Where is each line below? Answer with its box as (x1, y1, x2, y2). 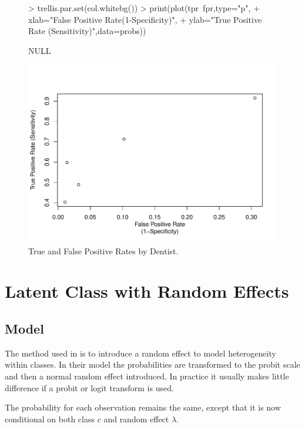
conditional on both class (5, 412, 95, 425)
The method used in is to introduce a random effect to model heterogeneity (5, 347, 276, 359)
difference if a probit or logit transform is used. (5, 381, 174, 394)
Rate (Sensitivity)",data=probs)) (28, 25, 146, 37)
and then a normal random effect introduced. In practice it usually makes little (5, 370, 289, 382)
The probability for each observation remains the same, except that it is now (5, 401, 281, 413)
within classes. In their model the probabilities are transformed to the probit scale (5, 358, 300, 371)
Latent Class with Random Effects (5, 279, 289, 303)
